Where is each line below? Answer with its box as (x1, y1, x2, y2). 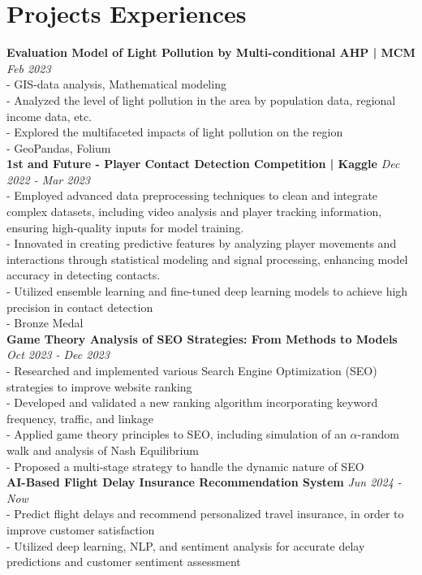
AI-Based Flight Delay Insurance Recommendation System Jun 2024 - (6, 473, 402, 491)
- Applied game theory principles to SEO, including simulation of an (6, 426, 347, 443)
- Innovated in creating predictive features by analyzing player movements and (6, 235, 397, 252)
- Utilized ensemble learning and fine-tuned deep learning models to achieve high (6, 283, 408, 300)
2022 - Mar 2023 (6, 171, 90, 188)
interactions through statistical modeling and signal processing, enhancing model (6, 250, 408, 267)
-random (357, 426, 399, 443)
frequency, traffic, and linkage (6, 409, 153, 426)
